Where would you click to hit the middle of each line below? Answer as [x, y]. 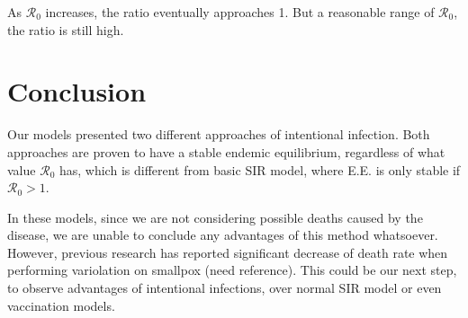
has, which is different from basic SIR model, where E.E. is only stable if [260, 169]
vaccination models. [61, 305]
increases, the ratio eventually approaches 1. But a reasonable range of [240, 12]
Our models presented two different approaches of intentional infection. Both [219, 134]
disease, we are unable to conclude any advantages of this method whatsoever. [223, 235]
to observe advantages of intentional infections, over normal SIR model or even [225, 288]
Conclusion [77, 91]
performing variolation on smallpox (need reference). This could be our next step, [232, 270]
